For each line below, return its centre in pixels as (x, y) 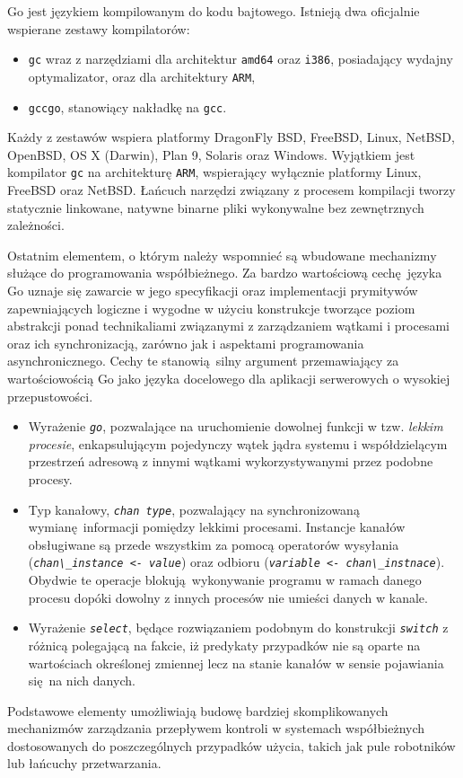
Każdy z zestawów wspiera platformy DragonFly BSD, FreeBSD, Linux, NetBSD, (231, 137)
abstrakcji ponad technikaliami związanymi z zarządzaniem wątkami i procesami (228, 326)
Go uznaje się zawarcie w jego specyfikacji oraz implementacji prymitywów (213, 290)
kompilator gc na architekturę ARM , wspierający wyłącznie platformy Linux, (214, 172)
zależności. (36, 225)
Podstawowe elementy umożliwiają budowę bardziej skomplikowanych (198, 710)
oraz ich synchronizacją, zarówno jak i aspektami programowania (186, 343)
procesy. (50, 478)
